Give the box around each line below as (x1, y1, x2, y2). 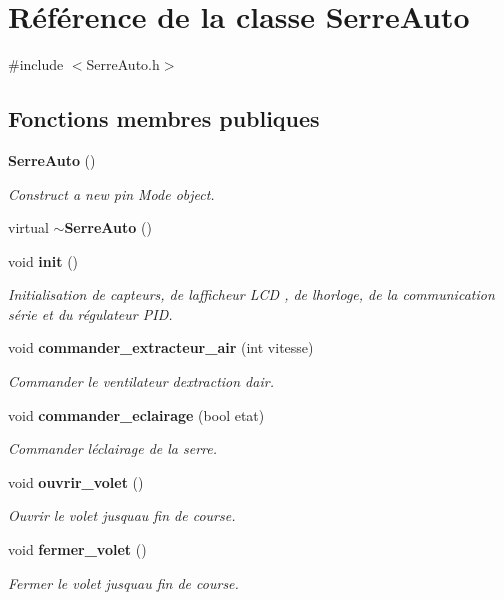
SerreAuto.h (86, 54, 160, 75)
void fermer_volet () (8, 539, 147, 560)
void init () (8, 250, 79, 271)
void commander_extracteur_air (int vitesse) (8, 337, 314, 358)
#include (8, 54, 64, 75)
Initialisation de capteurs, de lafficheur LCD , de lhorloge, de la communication (8, 284, 495, 305)
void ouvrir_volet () (8, 471, 144, 492)
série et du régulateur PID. (8, 303, 173, 324)
